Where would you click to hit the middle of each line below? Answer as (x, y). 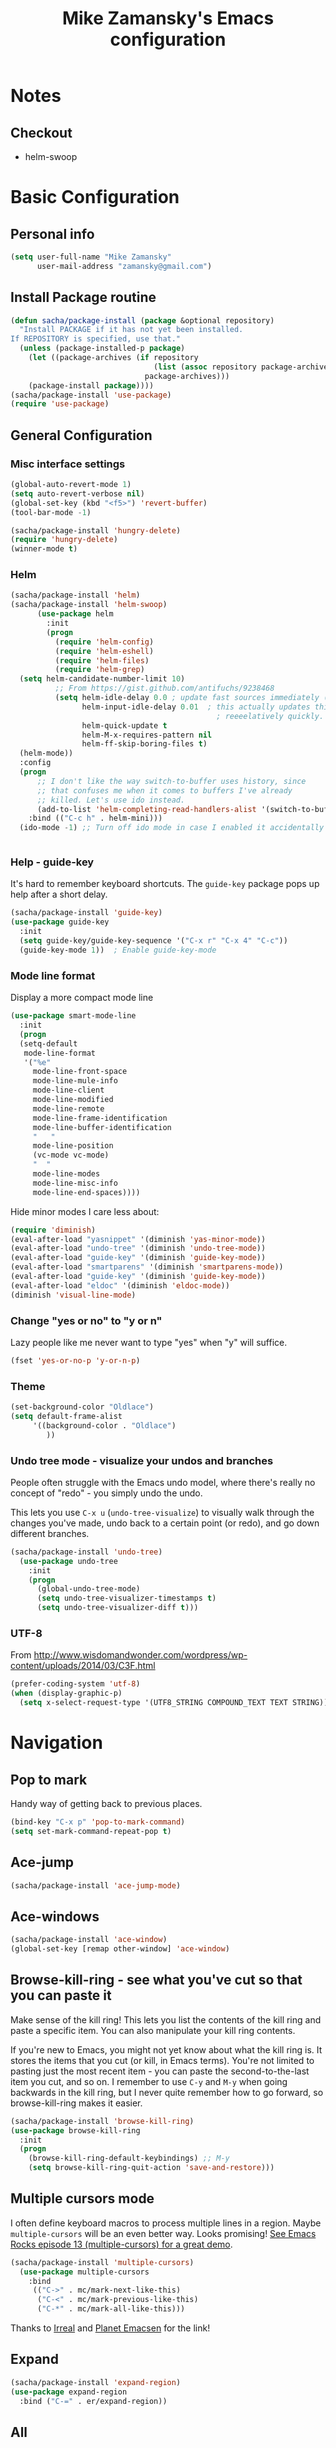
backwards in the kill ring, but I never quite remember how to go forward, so (167, 2092)
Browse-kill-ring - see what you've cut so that (156, 1980)
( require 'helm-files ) (102, 660)
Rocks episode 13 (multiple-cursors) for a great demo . (121, 2244)
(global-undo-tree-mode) (88, 1589)
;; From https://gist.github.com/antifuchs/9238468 (164, 688)
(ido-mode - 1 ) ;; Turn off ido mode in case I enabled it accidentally (172, 828)
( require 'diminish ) (53, 1230)
